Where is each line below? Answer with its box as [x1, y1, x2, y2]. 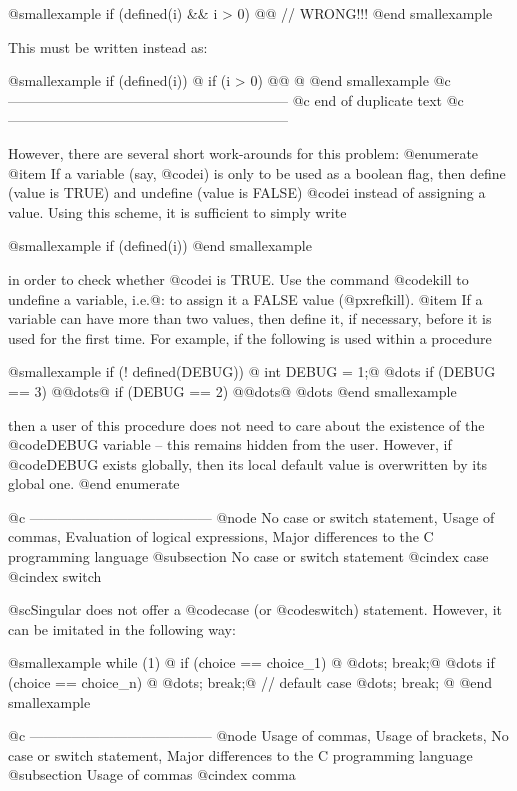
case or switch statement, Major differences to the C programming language [8, 744, 473, 765]
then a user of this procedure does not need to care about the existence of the [8, 414, 485, 435]
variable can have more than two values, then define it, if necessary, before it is [8, 308, 492, 329]
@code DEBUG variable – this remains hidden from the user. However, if [8, 434, 452, 455]
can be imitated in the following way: [8, 618, 236, 639]
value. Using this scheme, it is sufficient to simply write [8, 201, 347, 222]
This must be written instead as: [8, 36, 208, 57]
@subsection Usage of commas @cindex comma [8, 764, 296, 785]
